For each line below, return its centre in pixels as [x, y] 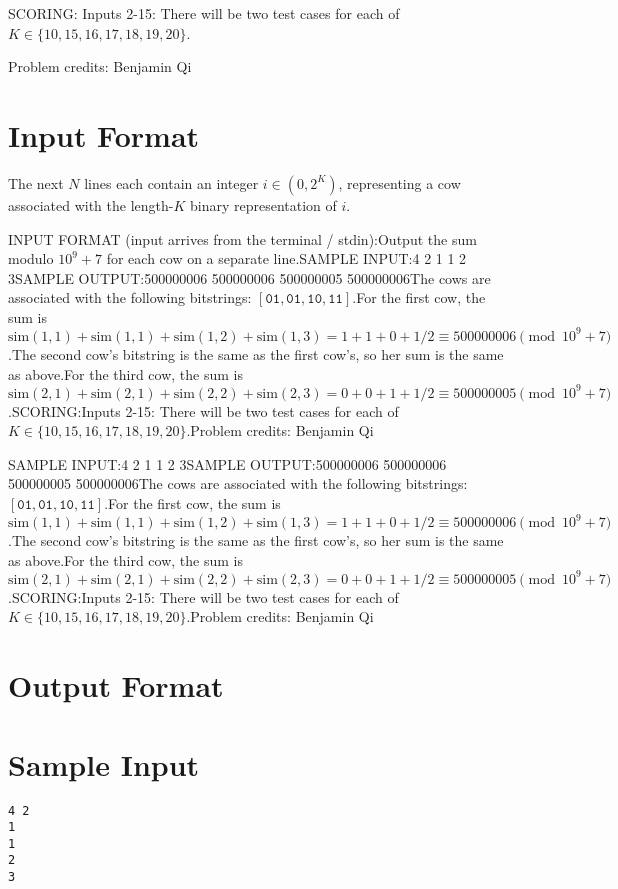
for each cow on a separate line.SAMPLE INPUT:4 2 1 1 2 [286, 258]
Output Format [116, 685]
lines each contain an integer [171, 182]
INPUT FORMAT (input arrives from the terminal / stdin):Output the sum [242, 238]
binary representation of [263, 204]
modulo [31, 258]
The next [36, 182]
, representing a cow [399, 182]
